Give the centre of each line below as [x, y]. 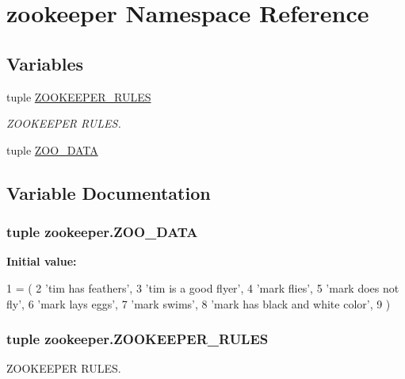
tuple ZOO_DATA [52, 149]
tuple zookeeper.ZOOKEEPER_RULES [138, 339]
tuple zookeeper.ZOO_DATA [102, 232]
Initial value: [42, 261]
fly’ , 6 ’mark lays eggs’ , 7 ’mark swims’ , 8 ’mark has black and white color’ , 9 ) [199, 303]
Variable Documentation [109, 192]
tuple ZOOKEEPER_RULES [79, 96]
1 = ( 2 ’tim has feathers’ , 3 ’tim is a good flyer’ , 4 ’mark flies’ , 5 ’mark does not [203, 287]
